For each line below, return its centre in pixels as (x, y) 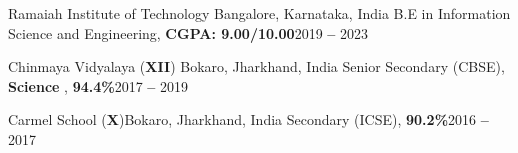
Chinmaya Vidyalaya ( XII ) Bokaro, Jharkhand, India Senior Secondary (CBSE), (256, 66)
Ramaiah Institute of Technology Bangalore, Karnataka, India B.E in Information (259, 13)
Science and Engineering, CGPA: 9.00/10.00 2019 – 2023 (188, 32)
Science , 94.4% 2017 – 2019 (98, 85)
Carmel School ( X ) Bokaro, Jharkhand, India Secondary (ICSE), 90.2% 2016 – (248, 119)
